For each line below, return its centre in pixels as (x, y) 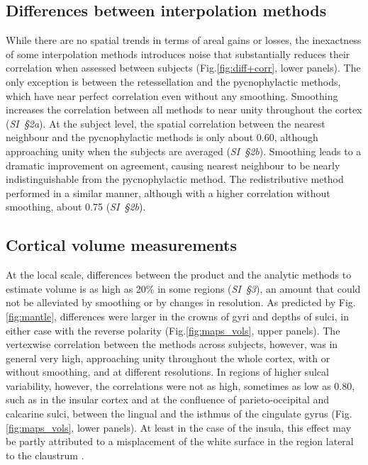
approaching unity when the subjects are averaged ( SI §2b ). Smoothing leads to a (184, 151)
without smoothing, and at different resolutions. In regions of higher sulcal (167, 372)
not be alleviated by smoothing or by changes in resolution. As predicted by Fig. (181, 302)
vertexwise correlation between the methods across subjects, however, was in (172, 344)
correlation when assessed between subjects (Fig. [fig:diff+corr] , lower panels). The (183, 68)
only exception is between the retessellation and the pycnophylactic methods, (173, 81)
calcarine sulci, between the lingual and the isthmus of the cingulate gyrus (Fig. (179, 414)
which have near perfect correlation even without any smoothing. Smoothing (172, 95)
